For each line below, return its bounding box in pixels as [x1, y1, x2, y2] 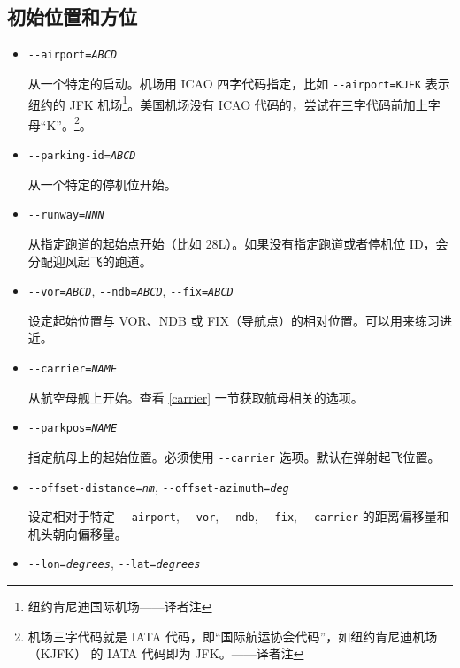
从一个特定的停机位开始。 [27, 174, 177, 193]
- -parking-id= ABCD [27, 150, 136, 163]
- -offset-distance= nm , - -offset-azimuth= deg [27, 477, 289, 495]
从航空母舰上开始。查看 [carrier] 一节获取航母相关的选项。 [27, 388, 364, 406]
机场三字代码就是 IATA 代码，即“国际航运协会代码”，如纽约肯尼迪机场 [27, 626, 438, 645]
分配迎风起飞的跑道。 [27, 251, 152, 270]
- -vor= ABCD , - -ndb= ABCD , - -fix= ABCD [27, 281, 234, 300]
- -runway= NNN [27, 209, 104, 222]
